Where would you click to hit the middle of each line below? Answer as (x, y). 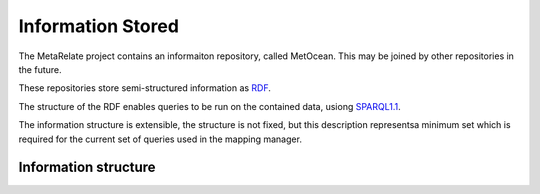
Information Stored (99, 26)
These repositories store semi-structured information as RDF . (145, 88)
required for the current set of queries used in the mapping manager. (160, 139)
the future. (40, 69)
